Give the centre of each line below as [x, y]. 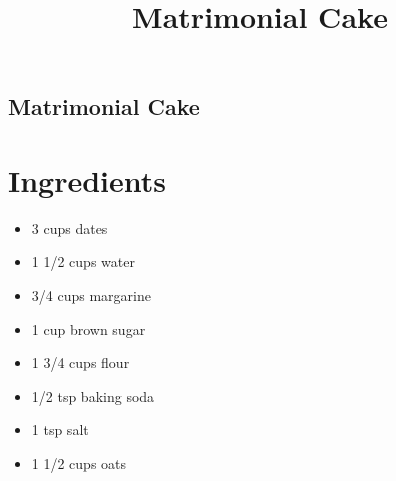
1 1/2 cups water [83, 261]
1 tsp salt [60, 429]
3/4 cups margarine [91, 295]
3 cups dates [69, 227]
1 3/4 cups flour [80, 362]
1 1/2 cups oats [79, 463]
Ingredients [87, 179]
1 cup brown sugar [88, 328]
